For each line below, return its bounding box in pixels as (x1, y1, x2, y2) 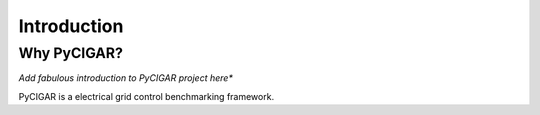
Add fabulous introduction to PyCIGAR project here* (18, 72, 234, 84)
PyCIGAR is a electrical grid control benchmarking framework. (18, 90, 275, 102)
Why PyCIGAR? (18, 44, 124, 62)
